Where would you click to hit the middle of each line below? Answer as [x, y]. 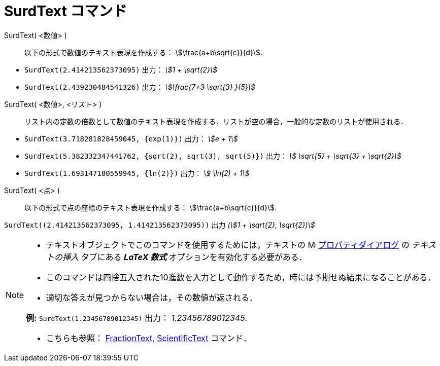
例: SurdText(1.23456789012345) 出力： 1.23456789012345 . [137, 318]
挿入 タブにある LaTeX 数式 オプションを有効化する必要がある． [185, 257]
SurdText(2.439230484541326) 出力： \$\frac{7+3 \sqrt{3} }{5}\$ [140, 87]
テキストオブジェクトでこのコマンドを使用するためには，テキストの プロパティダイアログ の [228, 245]
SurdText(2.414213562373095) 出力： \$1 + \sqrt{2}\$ [121, 69]
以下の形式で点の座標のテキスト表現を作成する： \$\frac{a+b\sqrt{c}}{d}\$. [150, 207]
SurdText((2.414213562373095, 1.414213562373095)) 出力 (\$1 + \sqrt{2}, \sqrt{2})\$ [160, 225]
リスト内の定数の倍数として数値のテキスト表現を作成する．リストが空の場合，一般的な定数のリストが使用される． [216, 121]
